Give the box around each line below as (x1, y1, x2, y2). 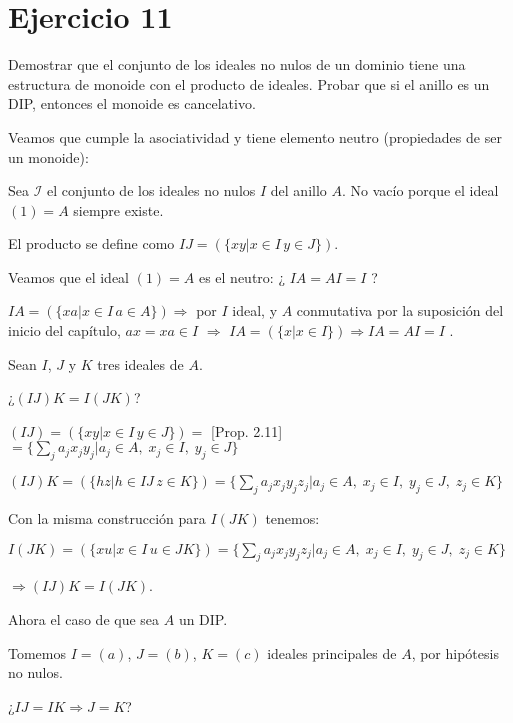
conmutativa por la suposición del (296, 300, 504, 321)
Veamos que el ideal (8, 266, 130, 287)
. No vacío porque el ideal (341, 180, 499, 201)
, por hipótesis (411, 642, 499, 663)
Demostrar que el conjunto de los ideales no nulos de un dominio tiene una (8, 54, 466, 75)
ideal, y (232, 300, 278, 321)
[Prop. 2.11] (211, 420, 283, 441)
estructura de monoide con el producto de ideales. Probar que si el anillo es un (8, 73, 490, 94)
